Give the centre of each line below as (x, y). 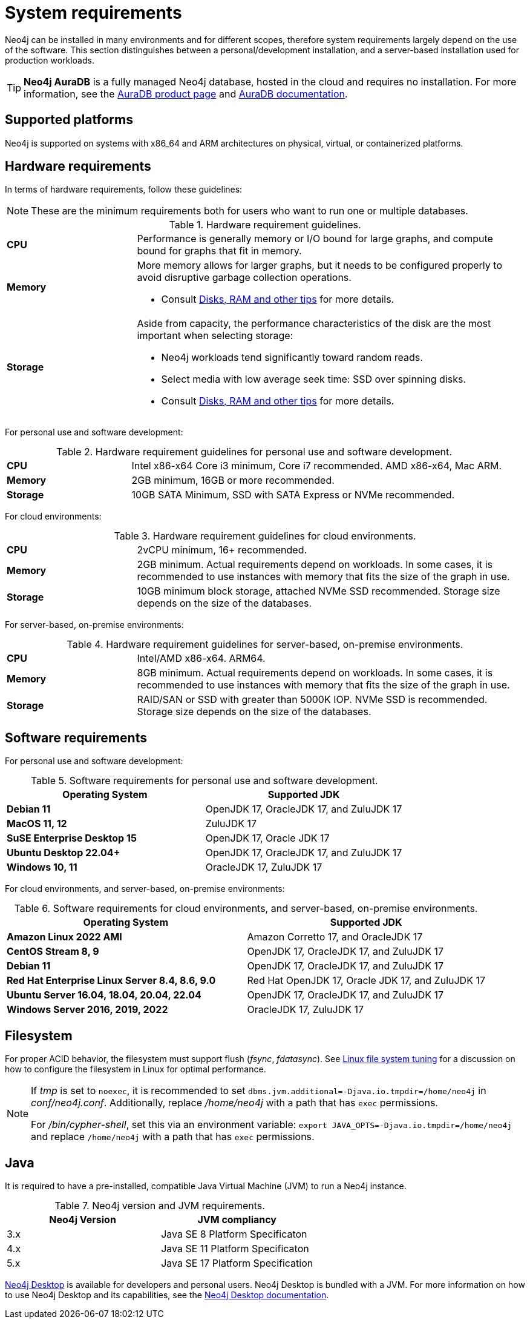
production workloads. (50, 60)
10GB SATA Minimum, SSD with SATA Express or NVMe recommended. (293, 495)
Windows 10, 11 (42, 867)
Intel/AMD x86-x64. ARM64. (201, 658)
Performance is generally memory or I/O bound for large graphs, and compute (315, 239)
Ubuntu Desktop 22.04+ (64, 853)
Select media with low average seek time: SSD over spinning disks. (313, 379)
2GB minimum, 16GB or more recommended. (233, 480)
